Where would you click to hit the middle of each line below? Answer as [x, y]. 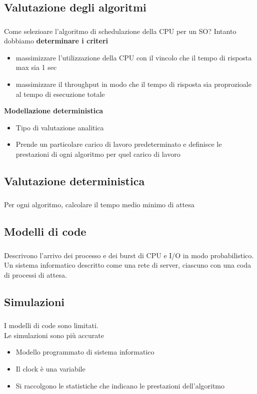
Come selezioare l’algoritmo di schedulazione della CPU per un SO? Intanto [120, 31]
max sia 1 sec [36, 67]
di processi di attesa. [35, 274]
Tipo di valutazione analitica [60, 127]
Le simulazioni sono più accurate [54, 335]
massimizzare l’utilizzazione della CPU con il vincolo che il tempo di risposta [134, 57]
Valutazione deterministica [74, 181]
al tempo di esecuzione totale [60, 94]
